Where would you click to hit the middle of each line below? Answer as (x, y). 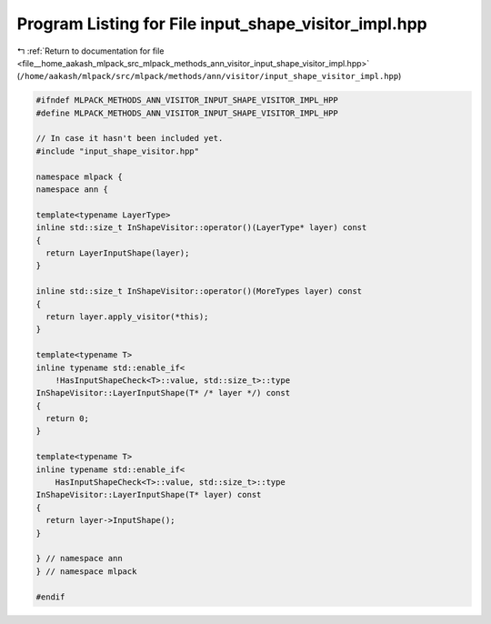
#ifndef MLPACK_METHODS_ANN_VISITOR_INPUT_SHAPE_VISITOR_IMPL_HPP (187, 101)
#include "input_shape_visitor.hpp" (118, 151)
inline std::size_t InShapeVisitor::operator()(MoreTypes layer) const (199, 292)
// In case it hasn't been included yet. (130, 138)
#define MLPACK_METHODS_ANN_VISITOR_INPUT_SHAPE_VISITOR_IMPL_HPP (187, 113)
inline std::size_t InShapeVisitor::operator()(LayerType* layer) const (201, 228)
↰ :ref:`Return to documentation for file (90, 51)
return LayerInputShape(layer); (118, 253)
